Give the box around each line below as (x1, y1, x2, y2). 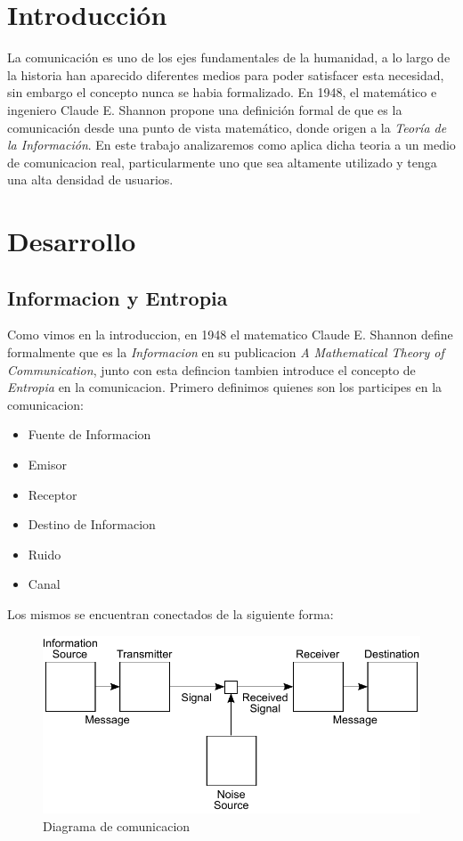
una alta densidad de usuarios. (7, 170, 174, 189)
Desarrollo (7, 223, 136, 259)
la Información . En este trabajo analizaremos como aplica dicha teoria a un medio (7, 135, 456, 154)
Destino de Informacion (28, 515, 156, 534)
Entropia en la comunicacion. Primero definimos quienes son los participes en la (7, 378, 443, 396)
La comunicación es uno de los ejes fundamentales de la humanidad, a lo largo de (7, 48, 451, 67)
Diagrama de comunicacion (43, 816, 191, 835)
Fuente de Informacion (28, 425, 151, 444)
